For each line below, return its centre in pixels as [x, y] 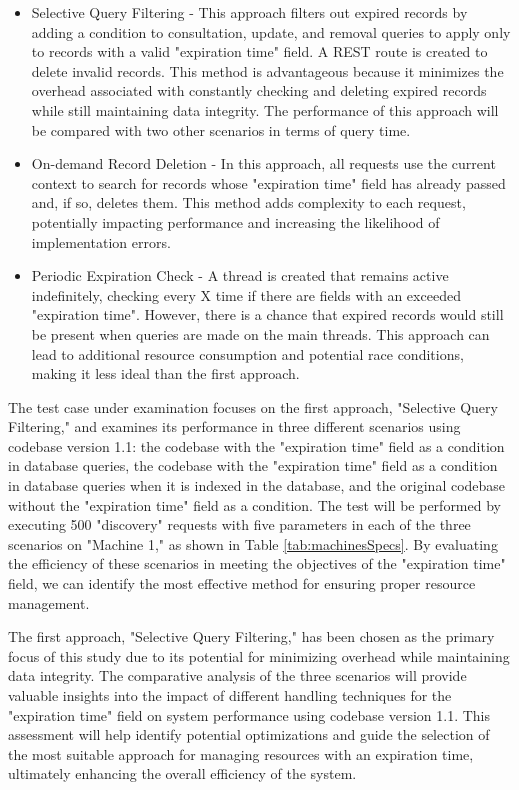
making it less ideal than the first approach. [165, 373]
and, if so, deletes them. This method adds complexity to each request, [248, 202]
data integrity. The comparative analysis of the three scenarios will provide [237, 675]
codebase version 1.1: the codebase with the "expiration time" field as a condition [256, 445]
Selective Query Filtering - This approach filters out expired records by [249, 12]
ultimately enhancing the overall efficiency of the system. [182, 773]
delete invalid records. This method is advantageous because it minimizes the [267, 70]
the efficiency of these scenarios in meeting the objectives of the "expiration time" [257, 563]
